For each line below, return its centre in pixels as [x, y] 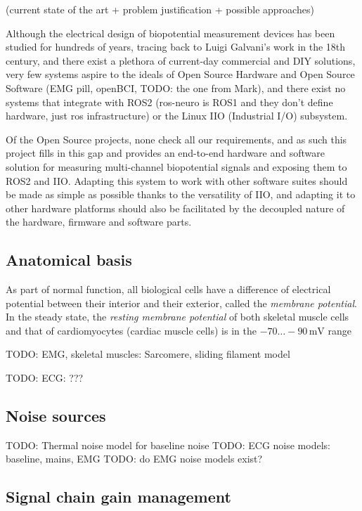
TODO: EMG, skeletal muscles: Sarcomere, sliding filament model [148, 354]
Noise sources [56, 416]
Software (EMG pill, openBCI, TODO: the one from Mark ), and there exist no [176, 88]
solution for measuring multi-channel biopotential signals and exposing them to [176, 166]
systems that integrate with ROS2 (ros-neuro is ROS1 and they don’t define [169, 102]
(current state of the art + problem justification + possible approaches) [160, 9]
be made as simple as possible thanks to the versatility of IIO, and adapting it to [181, 194]
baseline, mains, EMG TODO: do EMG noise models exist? [134, 459]
